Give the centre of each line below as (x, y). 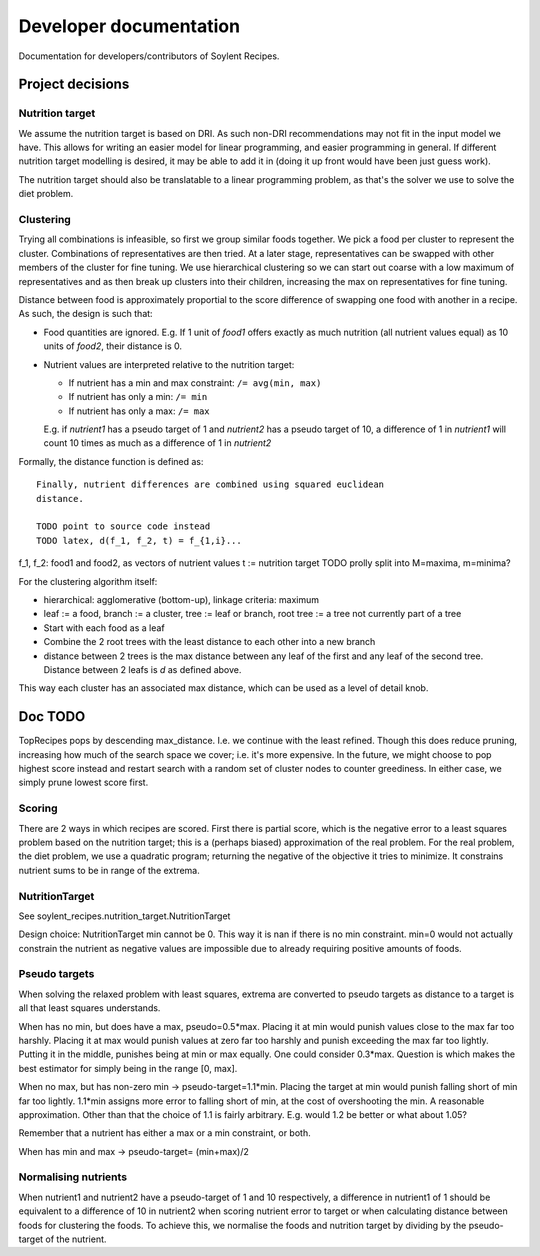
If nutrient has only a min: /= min (138, 397)
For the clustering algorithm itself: (88, 581)
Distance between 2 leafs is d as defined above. (142, 669)
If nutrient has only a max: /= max (139, 411)
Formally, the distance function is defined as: (111, 461)
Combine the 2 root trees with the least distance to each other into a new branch (209, 642)
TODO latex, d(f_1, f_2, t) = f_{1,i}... (139, 540)
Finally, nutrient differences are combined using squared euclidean (210, 484)
